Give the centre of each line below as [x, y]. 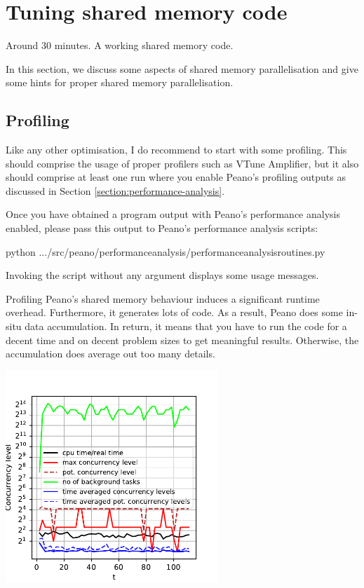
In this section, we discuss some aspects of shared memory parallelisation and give [182, 68]
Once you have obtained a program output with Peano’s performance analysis [173, 214]
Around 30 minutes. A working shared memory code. [120, 45]
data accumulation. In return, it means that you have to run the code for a [186, 326]
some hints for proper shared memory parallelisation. [120, 82]
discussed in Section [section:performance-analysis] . [115, 190]
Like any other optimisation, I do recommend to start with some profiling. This [176, 150]
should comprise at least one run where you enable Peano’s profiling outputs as [176, 177]
